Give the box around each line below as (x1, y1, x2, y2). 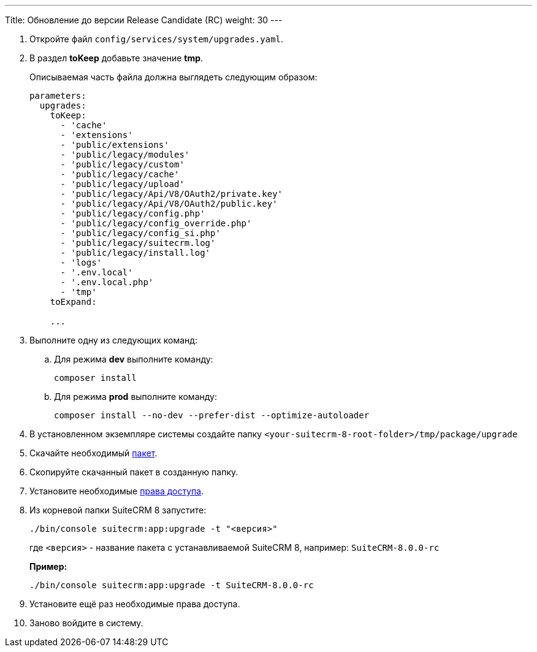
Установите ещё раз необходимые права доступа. (29, 599, 240, 609)
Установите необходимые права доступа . (29, 486, 204, 496)
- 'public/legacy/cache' (60, 169, 180, 179)
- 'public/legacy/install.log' (60, 248, 211, 258)
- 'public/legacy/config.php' (60, 209, 205, 218)
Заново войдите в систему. (29, 618, 143, 628)
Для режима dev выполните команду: (54, 354, 213, 364)
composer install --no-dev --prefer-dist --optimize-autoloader (54, 410, 370, 420)
